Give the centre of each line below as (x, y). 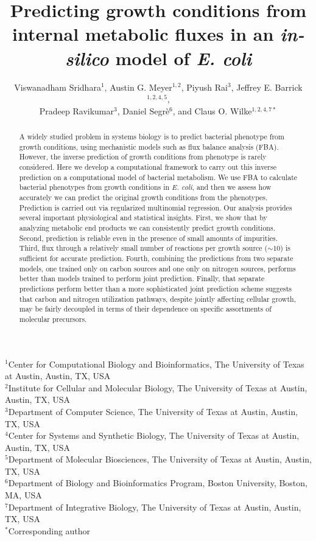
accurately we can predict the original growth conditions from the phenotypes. (143, 197)
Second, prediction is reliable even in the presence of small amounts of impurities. (149, 238)
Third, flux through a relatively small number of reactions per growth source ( (143, 248)
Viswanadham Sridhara (58, 87)
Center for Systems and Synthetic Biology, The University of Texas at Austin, (154, 435)
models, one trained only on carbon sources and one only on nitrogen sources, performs (157, 268)
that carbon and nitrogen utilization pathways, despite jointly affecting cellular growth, (157, 298)
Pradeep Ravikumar (77, 110)
